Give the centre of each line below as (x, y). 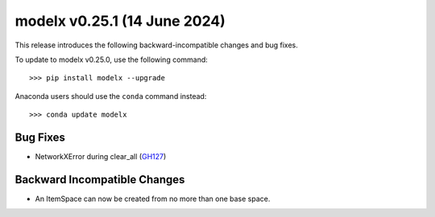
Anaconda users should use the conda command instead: (111, 96)
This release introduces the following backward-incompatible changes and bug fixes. (156, 45)
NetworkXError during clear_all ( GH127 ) (101, 157)
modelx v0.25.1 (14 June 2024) (120, 21)
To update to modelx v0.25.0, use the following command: (112, 59)
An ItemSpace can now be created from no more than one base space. (153, 199)
